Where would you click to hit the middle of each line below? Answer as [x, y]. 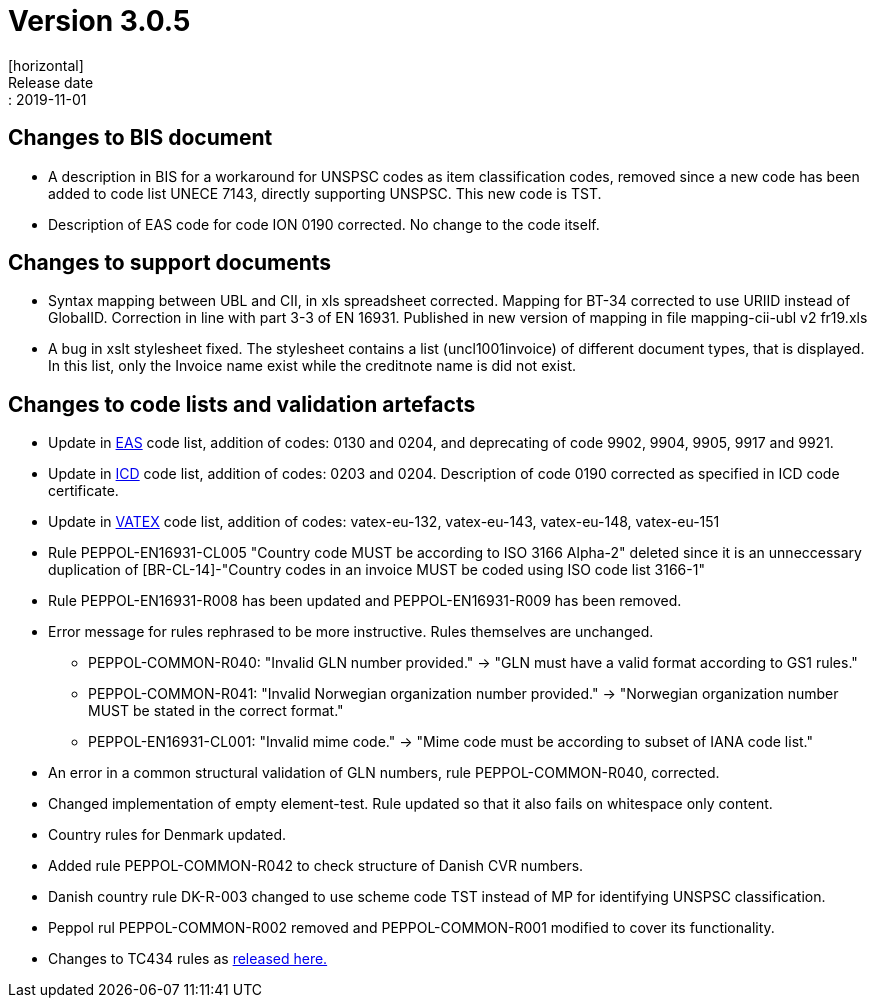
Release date [51, 82]
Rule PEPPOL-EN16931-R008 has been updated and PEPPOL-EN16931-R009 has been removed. [365, 601]
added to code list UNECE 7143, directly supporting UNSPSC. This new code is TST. [325, 193]
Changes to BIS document [140, 138]
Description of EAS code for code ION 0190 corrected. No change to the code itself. [324, 224]
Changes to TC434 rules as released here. [188, 959]
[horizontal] [46, 65]
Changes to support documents [170, 263]
